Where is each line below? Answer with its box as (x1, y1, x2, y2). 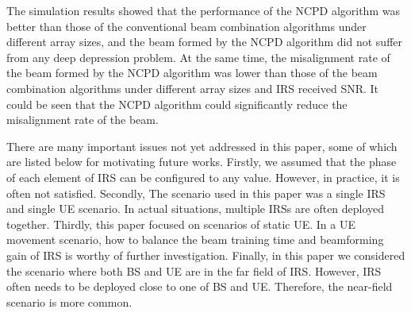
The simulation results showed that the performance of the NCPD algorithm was (6, 2, 400, 18)
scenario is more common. (6, 293, 133, 310)
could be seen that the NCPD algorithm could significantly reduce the (6, 95, 348, 112)
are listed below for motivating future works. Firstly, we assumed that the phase (6, 153, 397, 170)
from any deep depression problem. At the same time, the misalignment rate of (6, 48, 390, 65)
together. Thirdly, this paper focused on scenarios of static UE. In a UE (6, 215, 356, 232)
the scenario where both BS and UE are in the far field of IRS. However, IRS (6, 262, 382, 279)
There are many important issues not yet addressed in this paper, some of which (6, 137, 398, 154)
